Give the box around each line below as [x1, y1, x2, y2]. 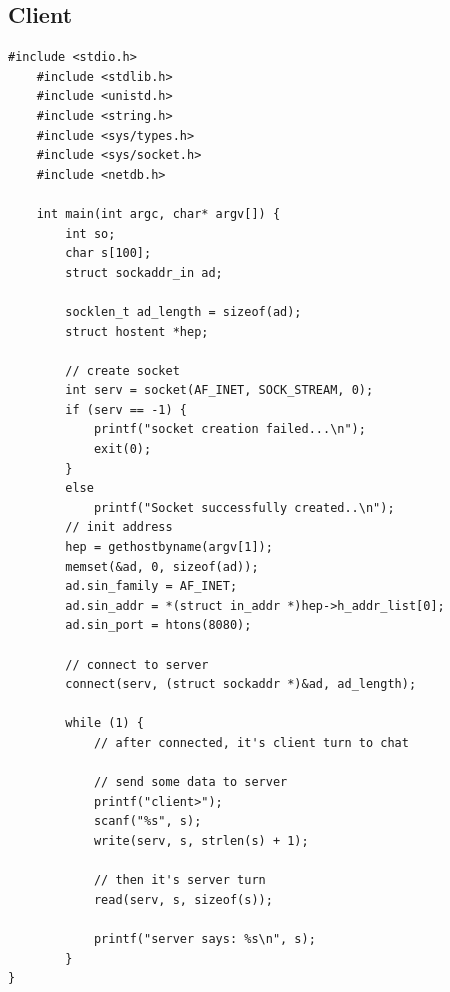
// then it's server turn [93, 873, 266, 888]
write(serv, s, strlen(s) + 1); [93, 833, 309, 848]
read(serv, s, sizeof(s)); [93, 892, 273, 907]
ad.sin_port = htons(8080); [65, 618, 252, 633]
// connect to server [65, 657, 209, 672]
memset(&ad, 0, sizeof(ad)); [65, 559, 259, 574]
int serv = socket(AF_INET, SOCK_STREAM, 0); [65, 383, 374, 398]
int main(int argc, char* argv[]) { [36, 206, 281, 221]
